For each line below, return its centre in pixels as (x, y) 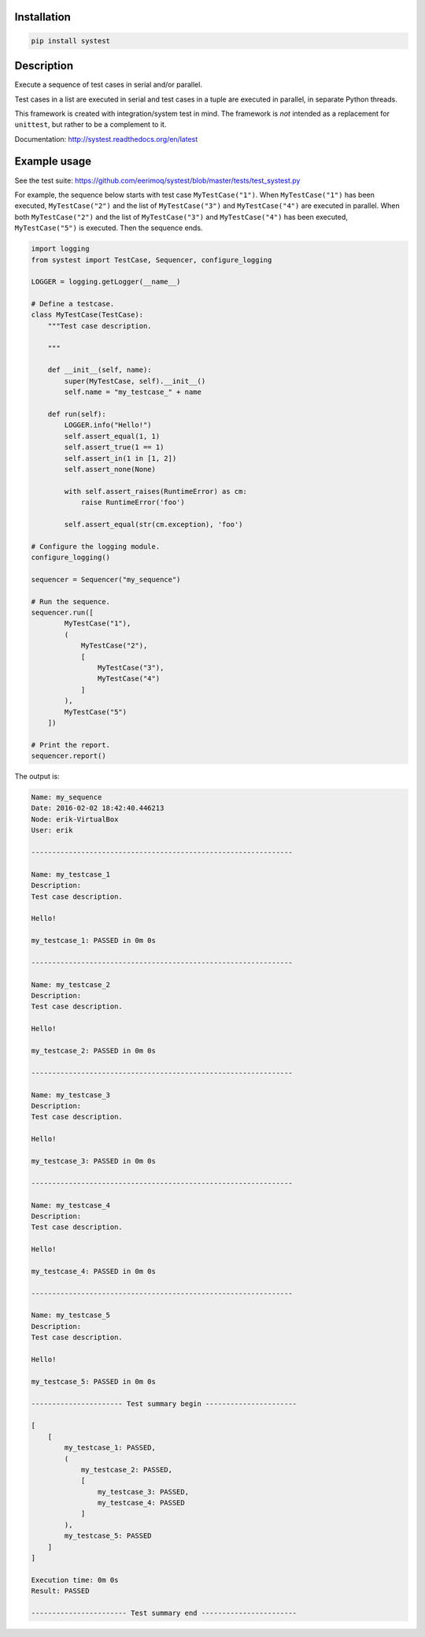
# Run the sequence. (70, 601)
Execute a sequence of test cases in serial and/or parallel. (108, 85)
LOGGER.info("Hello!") (108, 425)
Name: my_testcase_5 (70, 1315)
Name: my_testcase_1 (70, 874)
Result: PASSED (60, 1591)
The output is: (37, 777)
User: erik (52, 830)
